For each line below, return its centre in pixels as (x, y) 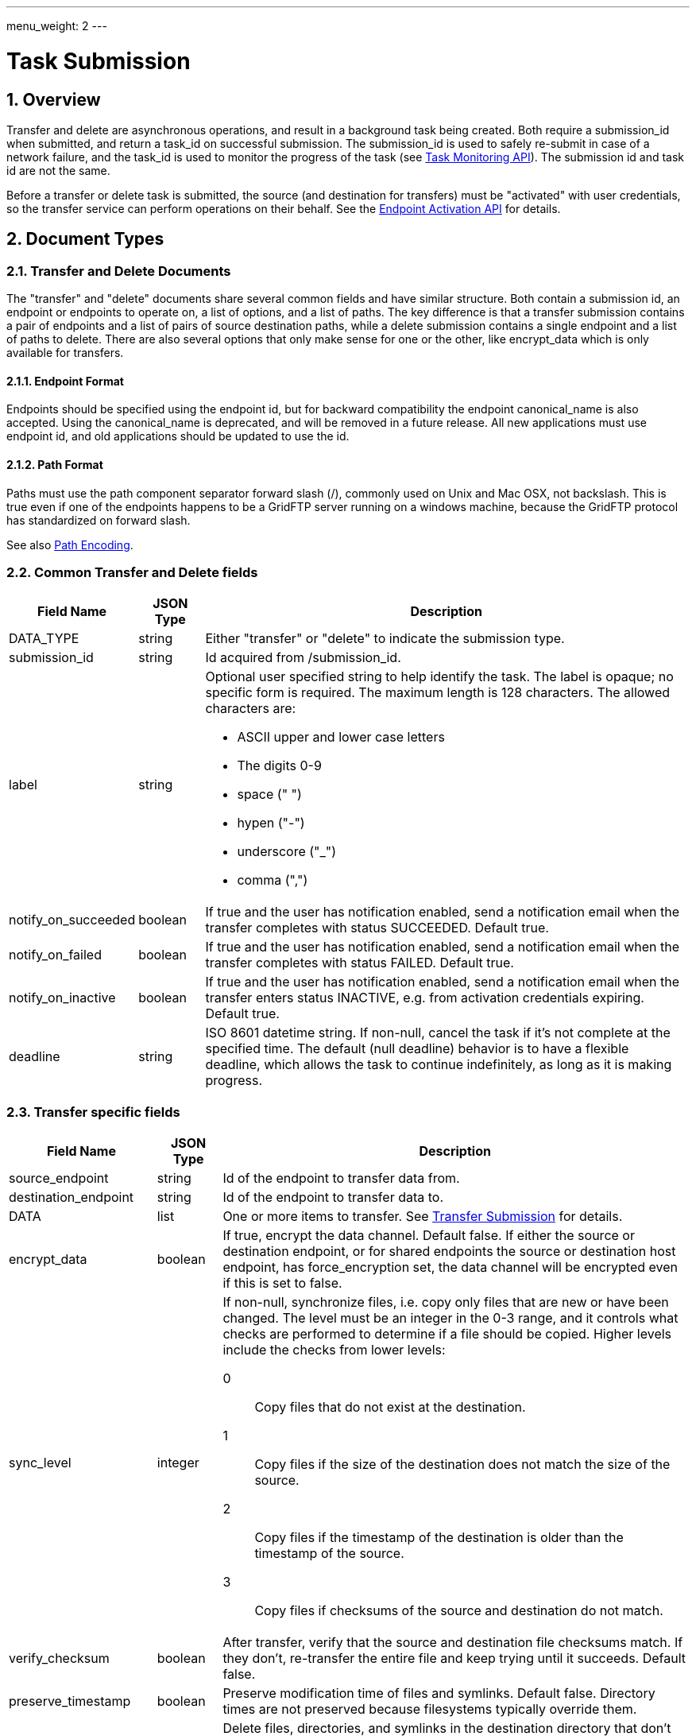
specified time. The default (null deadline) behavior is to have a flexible (417, 1049)
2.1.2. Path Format (55, 464)
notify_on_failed (55, 955)
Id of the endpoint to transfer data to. (333, 1197)
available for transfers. (65, 353)
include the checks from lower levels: (334, 1350)
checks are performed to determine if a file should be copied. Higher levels (447, 1334)
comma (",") (273, 880)
